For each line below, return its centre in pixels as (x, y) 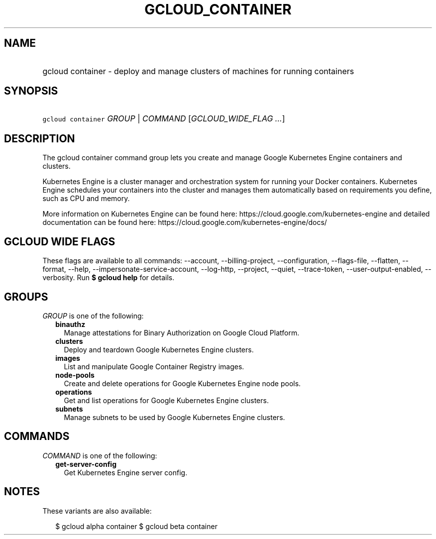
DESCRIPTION (40, 138)
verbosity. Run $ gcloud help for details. (109, 278)
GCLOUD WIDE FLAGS (60, 241)
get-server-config (86, 464)
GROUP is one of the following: (93, 316)
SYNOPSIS (31, 91)
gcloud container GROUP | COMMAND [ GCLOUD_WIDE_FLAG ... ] (164, 119)
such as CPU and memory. (86, 199)
